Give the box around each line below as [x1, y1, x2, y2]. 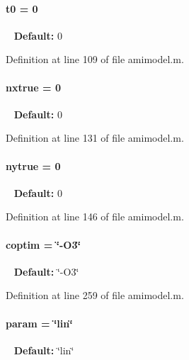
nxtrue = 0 [6, 79, 61, 94]
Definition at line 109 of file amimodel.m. [6, 52, 184, 67]
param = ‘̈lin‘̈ [6, 315, 73, 330]
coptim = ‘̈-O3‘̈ [6, 237, 81, 252]
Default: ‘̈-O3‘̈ [13, 264, 79, 279]
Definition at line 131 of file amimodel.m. [6, 130, 184, 145]
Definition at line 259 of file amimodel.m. [6, 288, 184, 303]
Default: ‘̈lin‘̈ [13, 342, 74, 357]
